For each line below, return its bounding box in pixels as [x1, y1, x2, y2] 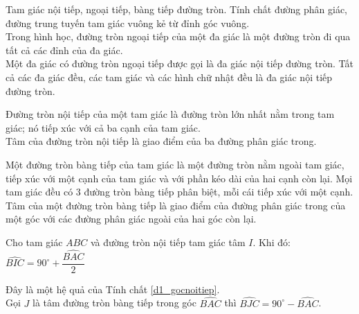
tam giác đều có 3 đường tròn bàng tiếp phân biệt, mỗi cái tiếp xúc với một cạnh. [6, 184, 353, 199]
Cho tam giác [6, 234, 63, 249]
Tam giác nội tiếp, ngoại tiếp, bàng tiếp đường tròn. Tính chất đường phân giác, [6, 2, 347, 16]
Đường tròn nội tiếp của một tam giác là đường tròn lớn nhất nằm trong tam [6, 107, 335, 121]
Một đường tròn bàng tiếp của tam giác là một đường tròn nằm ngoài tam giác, [6, 157, 344, 171]
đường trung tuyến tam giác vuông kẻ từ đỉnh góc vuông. [6, 15, 250, 30]
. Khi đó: [252, 234, 291, 249]
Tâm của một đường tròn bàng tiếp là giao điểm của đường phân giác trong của [6, 198, 346, 212]
